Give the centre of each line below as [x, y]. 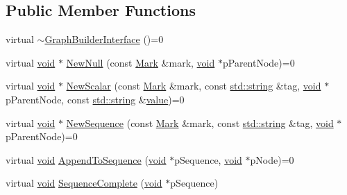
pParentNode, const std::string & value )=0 [95, 99]
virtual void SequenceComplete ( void [84, 183]
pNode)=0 [272, 159]
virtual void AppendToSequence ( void [86, 159]
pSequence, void [208, 159]
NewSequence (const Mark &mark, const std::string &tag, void [200, 122]
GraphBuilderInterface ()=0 [104, 39]
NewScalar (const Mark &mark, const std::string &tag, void [194, 86]
